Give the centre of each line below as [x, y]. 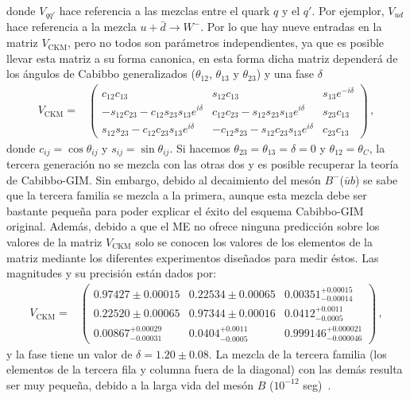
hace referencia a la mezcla [72, 27]
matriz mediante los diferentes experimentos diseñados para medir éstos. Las [193, 257]
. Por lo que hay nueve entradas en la [291, 27]
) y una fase [285, 74]
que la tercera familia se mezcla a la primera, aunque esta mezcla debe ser [187, 195]
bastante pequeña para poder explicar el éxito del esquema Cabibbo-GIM [185, 210]
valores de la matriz [54, 242]
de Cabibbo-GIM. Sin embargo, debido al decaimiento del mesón [164, 179]
